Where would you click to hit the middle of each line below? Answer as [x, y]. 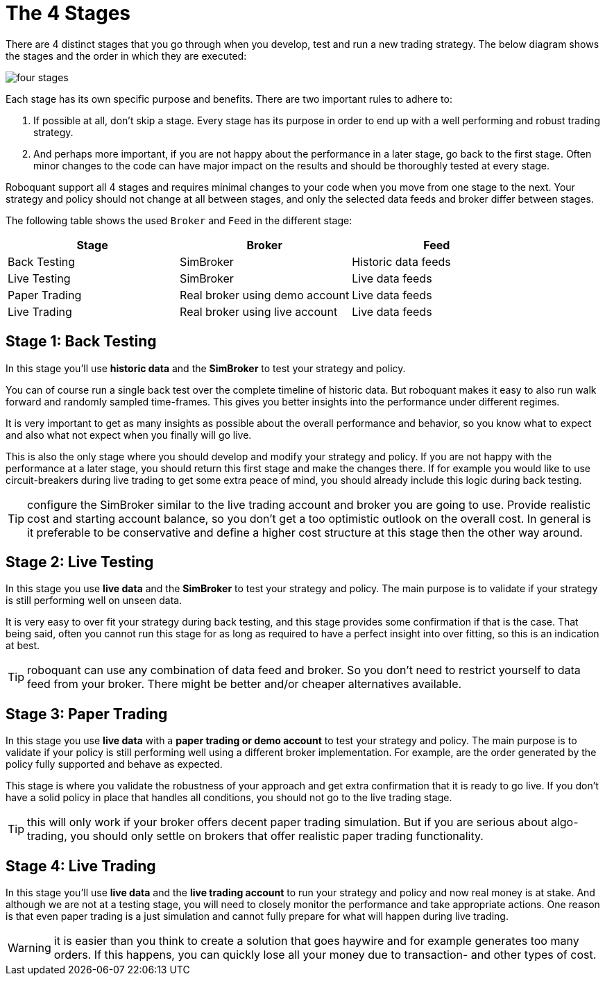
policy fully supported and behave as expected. [114, 764]
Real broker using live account [259, 311]
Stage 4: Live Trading [81, 866]
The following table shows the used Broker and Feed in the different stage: [179, 220]
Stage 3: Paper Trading [87, 714]
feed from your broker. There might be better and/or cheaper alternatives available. [245, 684]
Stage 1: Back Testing [81, 342]
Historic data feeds [401, 261]
